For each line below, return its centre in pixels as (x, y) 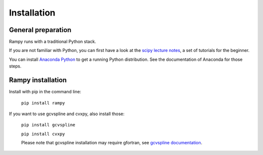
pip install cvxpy (43, 134)
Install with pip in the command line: (45, 92)
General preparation (40, 30)
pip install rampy (43, 103)
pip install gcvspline (48, 125)
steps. (15, 66)
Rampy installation (38, 80)
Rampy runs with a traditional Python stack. (53, 42)
